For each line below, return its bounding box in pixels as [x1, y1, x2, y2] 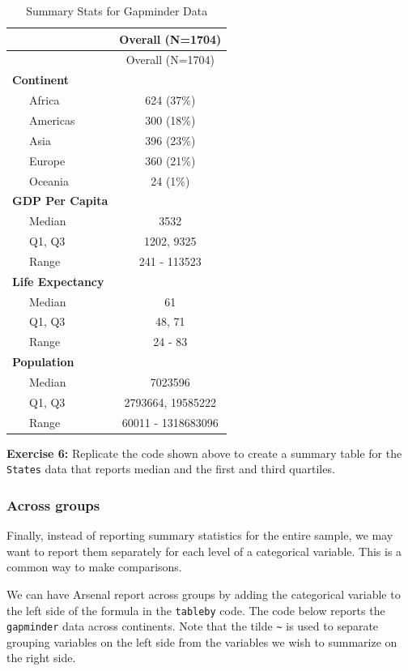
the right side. [6, 649, 76, 666]
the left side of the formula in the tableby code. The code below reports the [6, 601, 385, 618]
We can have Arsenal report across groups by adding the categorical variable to [6, 585, 401, 602]
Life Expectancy [12, 272, 104, 289]
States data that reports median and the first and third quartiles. [6, 460, 335, 477]
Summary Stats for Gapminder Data [26, 2, 208, 19]
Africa [28, 92, 60, 109]
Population [12, 353, 74, 370]
